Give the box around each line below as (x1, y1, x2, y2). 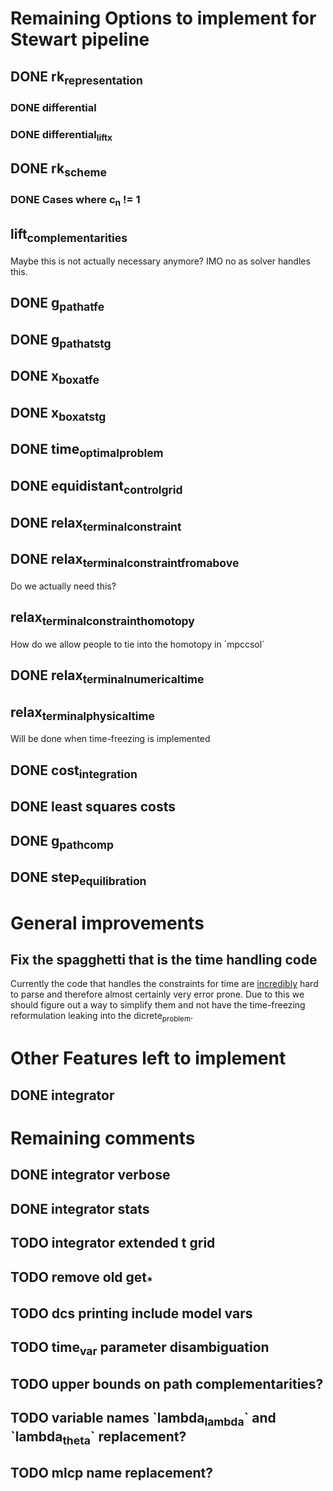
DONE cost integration (10, 762, 138, 781)
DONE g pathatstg (10, 331, 112, 351)
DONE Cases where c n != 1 (10, 193, 141, 209)
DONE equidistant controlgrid (10, 477, 183, 497)
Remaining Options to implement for (10, 7, 317, 30)
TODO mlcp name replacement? (10, 1465, 213, 1482)
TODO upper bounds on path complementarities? (10, 1376, 324, 1393)
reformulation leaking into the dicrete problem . (10, 1010, 194, 1024)
